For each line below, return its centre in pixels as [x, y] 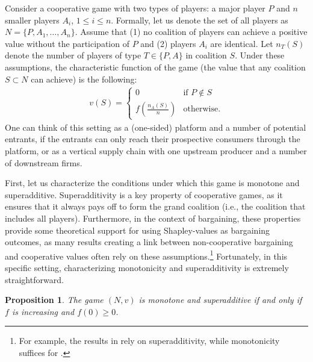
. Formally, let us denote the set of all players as [200, 20]
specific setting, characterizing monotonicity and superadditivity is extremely [147, 267]
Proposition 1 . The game [54, 300]
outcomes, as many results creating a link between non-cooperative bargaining [149, 242]
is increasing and [43, 311]
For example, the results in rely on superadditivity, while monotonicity [149, 341]
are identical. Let [242, 43]
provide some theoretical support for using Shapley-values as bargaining [138, 230]
